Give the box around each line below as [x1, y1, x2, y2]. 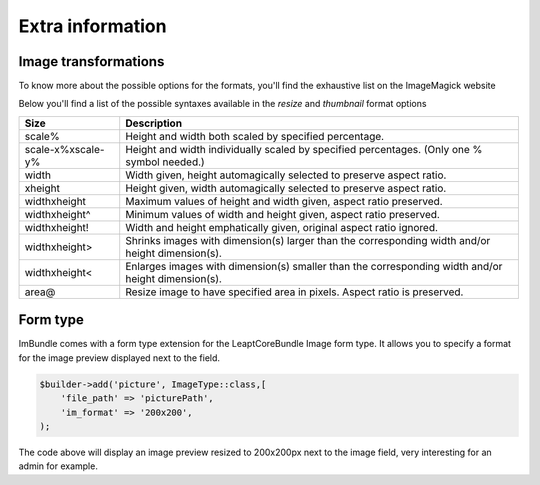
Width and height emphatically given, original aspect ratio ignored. [125, 220, 439, 234]
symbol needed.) [125, 155, 205, 169]
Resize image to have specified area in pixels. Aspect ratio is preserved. [125, 285, 464, 299]
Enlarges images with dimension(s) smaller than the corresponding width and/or [125, 259, 503, 273]
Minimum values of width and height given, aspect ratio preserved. [125, 207, 440, 221]
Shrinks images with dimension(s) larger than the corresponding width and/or [125, 233, 491, 247]
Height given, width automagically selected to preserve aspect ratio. [125, 181, 447, 195]
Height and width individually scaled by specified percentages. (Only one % [125, 142, 483, 156]
